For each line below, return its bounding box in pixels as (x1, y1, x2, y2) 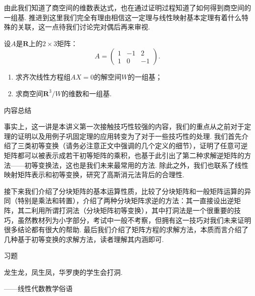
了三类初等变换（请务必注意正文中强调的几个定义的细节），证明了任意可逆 (10, 140, 248, 151)
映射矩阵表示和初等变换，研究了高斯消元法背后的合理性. (4, 169, 184, 180)
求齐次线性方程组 (15, 72, 71, 82)
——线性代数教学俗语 (4, 283, 73, 294)
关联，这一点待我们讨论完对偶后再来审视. (17, 22, 150, 32)
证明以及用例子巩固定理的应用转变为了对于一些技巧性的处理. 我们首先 (17, 131, 242, 141)
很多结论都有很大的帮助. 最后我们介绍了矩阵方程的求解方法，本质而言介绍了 (4, 224, 249, 235)
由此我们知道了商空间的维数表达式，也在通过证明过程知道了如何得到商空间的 (4, 2, 251, 12)
